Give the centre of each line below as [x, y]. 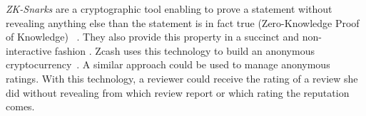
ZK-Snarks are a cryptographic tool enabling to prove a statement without [169, 9]
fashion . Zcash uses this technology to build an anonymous [184, 50]
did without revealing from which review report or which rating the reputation [178, 92]
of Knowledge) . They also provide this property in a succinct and [153, 37]
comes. [20, 106]
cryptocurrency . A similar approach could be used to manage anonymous [168, 64]
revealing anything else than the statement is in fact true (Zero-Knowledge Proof [183, 22]
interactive [29, 50]
